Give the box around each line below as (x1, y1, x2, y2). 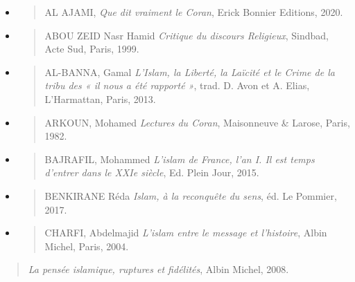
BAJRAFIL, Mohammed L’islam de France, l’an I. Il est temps (44, 151, 315, 166)
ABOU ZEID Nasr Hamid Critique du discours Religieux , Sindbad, (44, 28, 329, 42)
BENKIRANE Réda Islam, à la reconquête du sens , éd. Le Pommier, (44, 188, 337, 203)
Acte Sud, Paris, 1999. (44, 41, 139, 56)
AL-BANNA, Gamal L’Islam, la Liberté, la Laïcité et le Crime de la (44, 64, 335, 79)
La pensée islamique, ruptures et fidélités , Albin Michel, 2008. (28, 262, 289, 276)
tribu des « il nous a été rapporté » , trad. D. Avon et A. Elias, (44, 78, 310, 93)
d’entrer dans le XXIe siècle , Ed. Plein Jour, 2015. (44, 165, 259, 180)
